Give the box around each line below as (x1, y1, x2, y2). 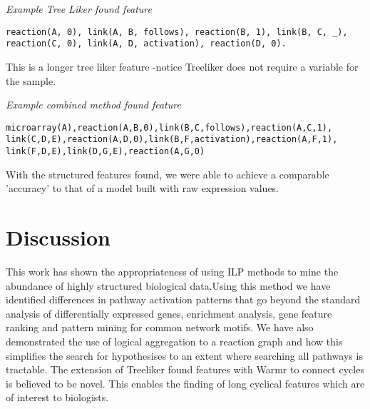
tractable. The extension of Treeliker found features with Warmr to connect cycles (6, 362, 364, 377)
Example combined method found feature (6, 97, 181, 112)
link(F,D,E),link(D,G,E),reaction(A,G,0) (6, 146, 205, 156)
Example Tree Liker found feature (6, 1, 152, 16)
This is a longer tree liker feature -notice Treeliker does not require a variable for (6, 59, 359, 74)
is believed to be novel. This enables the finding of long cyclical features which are (6, 375, 365, 390)
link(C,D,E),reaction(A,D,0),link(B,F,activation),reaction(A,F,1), (6, 134, 338, 145)
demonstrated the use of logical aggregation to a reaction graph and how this (6, 333, 343, 348)
